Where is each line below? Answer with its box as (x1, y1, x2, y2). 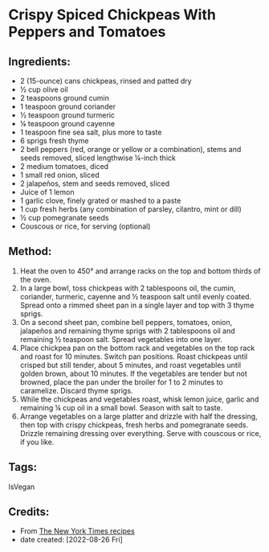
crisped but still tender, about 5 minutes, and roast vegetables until (19, 360, 242, 369)
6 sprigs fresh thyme (19, 136, 90, 146)
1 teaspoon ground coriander (19, 102, 116, 111)
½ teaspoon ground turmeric (19, 110, 115, 120)
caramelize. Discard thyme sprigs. (19, 385, 133, 395)
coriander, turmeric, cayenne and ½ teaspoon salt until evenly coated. (19, 291, 251, 301)
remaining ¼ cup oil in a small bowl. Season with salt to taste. (19, 402, 223, 412)
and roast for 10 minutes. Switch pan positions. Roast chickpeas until (19, 352, 248, 361)
